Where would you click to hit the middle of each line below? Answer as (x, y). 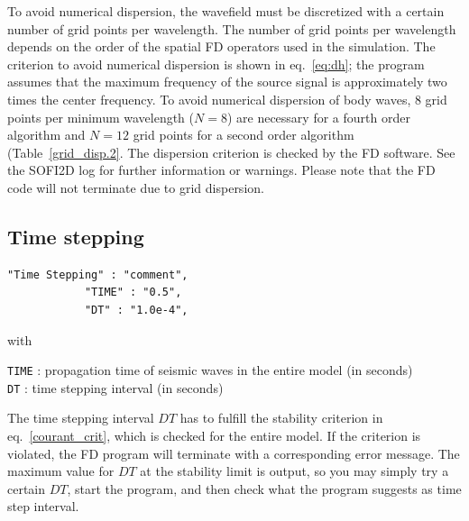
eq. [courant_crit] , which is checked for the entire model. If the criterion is (214, 436)
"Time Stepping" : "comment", (98, 274)
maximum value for (61, 471)
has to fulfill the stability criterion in (281, 418)
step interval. (43, 506)
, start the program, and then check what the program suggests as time (264, 488)
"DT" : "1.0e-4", (136, 310)
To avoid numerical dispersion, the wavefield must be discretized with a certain (226, 11)
